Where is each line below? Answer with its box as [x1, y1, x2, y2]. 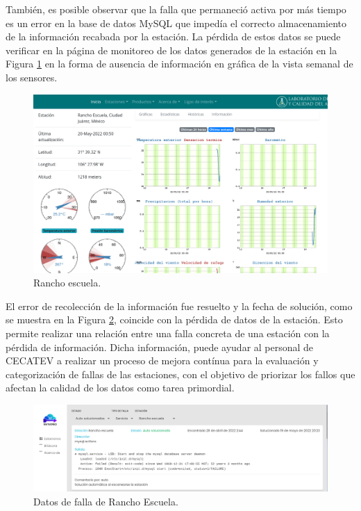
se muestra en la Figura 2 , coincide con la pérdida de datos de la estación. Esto [6, 312, 343, 327]
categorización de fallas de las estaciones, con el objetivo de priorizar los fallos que [6, 366, 355, 381]
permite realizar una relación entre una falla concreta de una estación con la [6, 326, 330, 341]
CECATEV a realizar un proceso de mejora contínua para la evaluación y [6, 353, 319, 368]
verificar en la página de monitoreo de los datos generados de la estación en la [6, 42, 337, 57]
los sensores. [6, 70, 58, 84]
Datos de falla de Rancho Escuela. [33, 494, 178, 509]
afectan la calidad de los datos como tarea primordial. [6, 380, 235, 395]
